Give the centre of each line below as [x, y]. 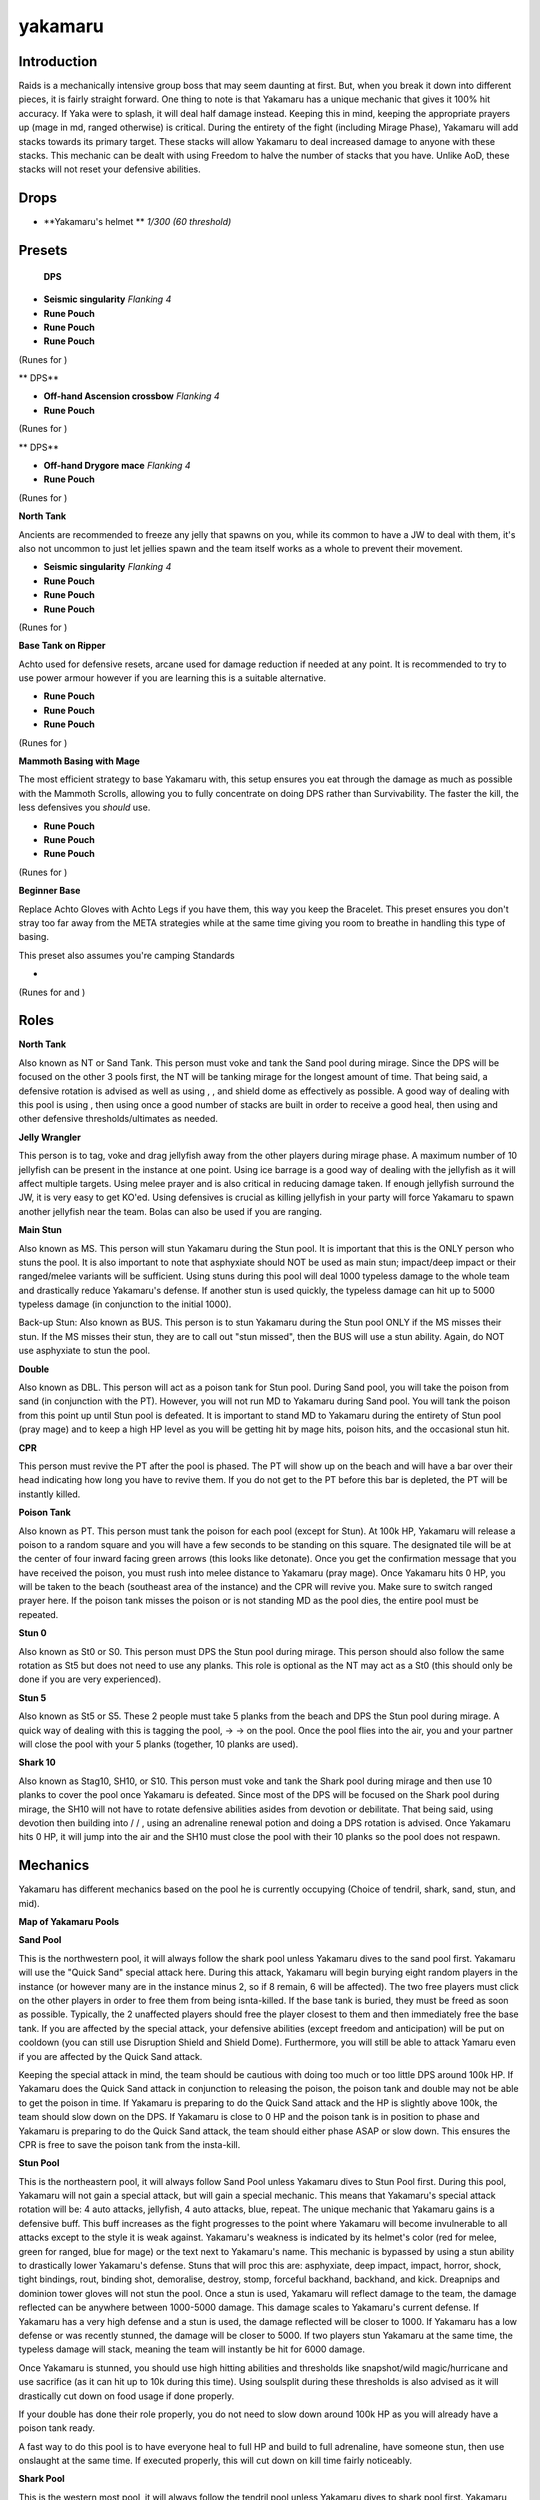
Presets [43, 250]
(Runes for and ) [52, 992]
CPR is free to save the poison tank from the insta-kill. [129, 2144]
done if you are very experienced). [90, 1679]
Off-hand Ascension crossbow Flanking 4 [131, 396]
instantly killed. [49, 1494]
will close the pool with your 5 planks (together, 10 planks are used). [158, 1744]
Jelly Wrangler [50, 1137]
